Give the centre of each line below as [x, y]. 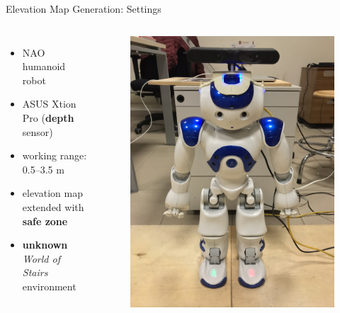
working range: [55, 155]
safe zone [45, 221]
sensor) [38, 131]
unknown [45, 245]
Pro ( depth [48, 117]
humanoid [44, 66]
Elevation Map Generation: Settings [84, 8]
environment [49, 286]
